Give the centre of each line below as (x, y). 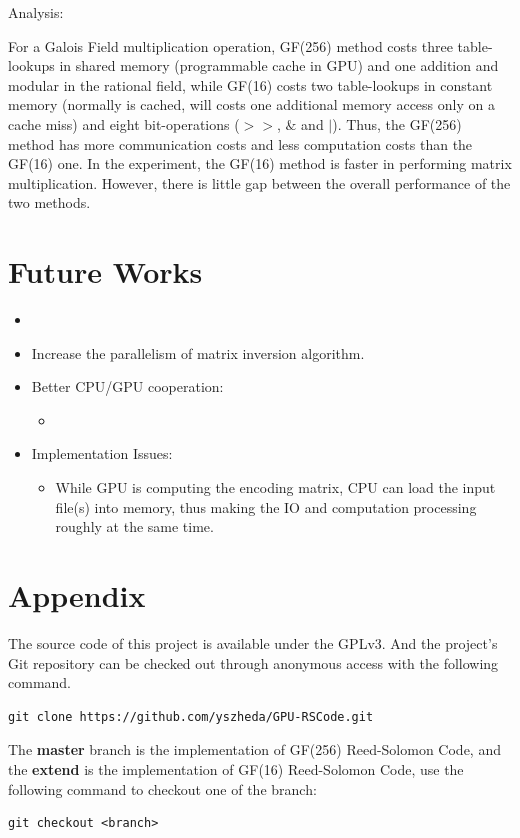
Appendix (77, 595)
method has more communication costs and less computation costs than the (240, 143)
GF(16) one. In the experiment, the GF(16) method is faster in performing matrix (260, 163)
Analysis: (36, 12)
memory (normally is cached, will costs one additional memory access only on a (251, 104)
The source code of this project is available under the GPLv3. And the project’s (253, 642)
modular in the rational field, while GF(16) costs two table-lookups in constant (250, 84)
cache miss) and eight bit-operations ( (124, 123)
